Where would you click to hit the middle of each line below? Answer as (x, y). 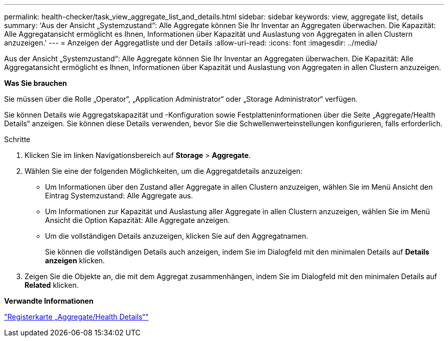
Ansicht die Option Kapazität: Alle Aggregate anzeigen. (138, 220)
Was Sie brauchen (36, 83)
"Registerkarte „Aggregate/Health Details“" (76, 317)
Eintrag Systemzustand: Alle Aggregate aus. (119, 196)
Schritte (17, 139)
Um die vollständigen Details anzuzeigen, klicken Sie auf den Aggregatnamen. (177, 236)
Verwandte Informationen (49, 301)
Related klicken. (52, 285)
